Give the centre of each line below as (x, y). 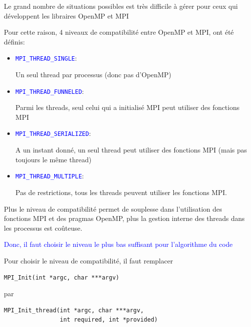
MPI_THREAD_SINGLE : (46, 58)
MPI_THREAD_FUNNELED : (50, 91)
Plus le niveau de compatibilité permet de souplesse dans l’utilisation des (113, 208)
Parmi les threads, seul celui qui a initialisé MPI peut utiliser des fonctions (127, 107)
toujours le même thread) (53, 159)
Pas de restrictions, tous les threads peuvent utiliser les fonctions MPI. (121, 192)
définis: (14, 41)
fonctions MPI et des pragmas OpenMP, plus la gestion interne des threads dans (125, 218)
